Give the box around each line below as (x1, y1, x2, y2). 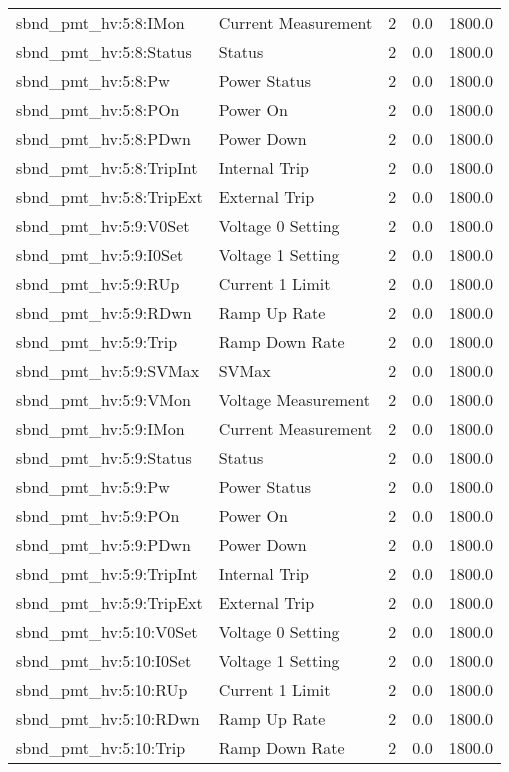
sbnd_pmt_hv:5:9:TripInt (16, 562, 198, 585)
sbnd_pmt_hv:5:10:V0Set (16, 620, 198, 643)
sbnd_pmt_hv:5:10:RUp (16, 678, 188, 701)
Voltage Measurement (218, 388, 370, 411)
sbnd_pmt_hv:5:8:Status (16, 40, 192, 63)
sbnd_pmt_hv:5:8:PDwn (16, 127, 191, 150)
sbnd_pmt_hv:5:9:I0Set (16, 243, 184, 266)
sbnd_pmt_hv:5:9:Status (16, 446, 192, 469)
